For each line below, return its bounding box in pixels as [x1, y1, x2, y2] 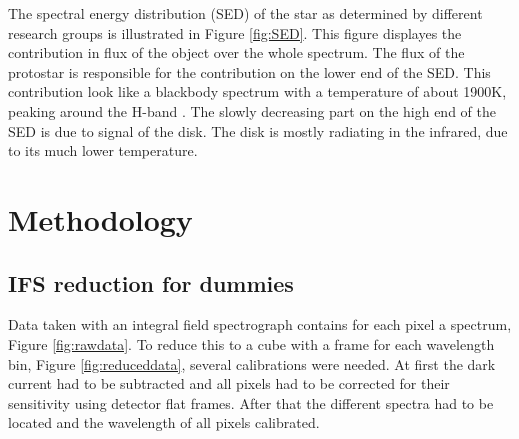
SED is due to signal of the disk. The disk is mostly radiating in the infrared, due [8, 120, 508, 141]
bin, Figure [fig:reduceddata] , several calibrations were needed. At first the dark [8, 353, 496, 374]
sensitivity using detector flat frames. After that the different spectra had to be [8, 392, 494, 413]
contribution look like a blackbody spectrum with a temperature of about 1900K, [8, 81, 507, 102]
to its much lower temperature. [8, 140, 198, 161]
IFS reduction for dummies [8, 267, 294, 298]
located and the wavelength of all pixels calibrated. [8, 412, 320, 433]
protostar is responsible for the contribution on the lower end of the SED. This [8, 61, 491, 82]
